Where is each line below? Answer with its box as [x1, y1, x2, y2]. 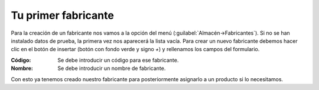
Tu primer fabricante [11, 9, 115, 22]
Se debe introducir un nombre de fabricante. [57, 65, 166, 72]
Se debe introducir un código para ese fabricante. [57, 56, 179, 64]
